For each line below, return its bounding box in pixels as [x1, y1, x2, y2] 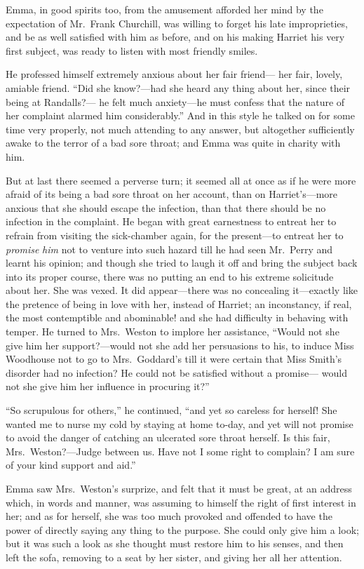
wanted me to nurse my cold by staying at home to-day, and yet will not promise [6, 416, 353, 431]
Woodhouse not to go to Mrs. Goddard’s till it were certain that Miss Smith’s [6, 352, 342, 366]
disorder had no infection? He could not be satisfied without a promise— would [6, 365, 347, 380]
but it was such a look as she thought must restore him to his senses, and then [6, 536, 344, 551]
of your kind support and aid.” [6, 457, 136, 472]
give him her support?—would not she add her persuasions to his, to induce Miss [6, 337, 354, 352]
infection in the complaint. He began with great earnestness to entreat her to [6, 214, 337, 229]
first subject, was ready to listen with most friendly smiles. [6, 43, 258, 58]
